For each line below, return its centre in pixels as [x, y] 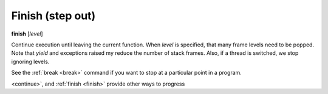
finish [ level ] [27, 34]
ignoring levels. [30, 61]
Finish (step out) [53, 16]
